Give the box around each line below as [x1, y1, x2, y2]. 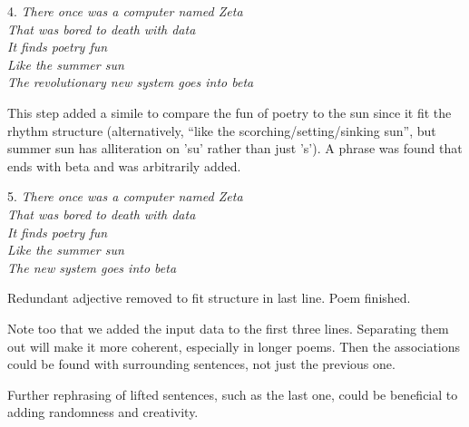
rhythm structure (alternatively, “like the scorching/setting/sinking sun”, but [7, 121, 436, 140]
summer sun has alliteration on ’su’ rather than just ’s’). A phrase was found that [7, 139, 463, 158]
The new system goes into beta [7, 257, 177, 277]
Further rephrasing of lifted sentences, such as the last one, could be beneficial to [7, 384, 458, 403]
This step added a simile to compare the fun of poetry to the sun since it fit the [7, 102, 452, 121]
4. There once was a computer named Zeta [7, 2, 243, 20]
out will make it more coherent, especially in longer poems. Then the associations [7, 336, 461, 355]
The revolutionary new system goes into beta [7, 73, 254, 92]
